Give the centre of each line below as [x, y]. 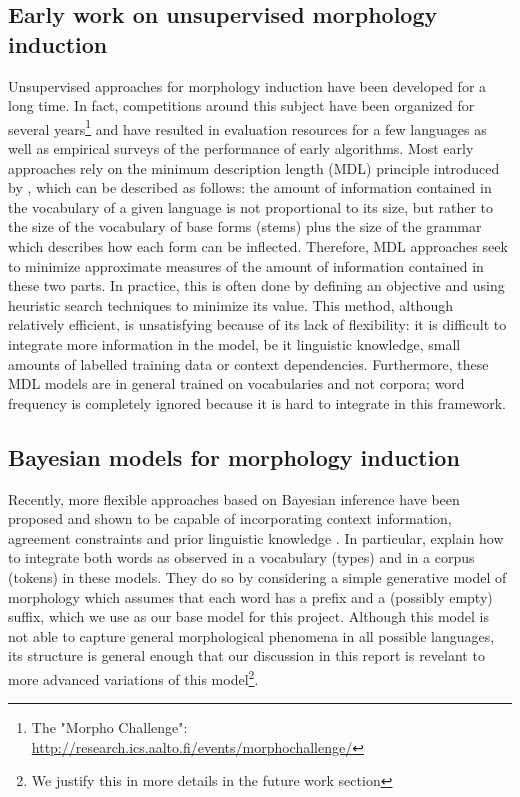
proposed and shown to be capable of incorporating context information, [230, 518]
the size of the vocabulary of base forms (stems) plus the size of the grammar [245, 226]
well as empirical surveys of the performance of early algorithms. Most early [241, 148]
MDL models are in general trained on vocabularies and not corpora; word [236, 383]
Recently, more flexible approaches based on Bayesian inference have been [234, 498]
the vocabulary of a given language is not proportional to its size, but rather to [251, 206]
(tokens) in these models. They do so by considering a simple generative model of [257, 576]
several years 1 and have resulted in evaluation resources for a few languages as [247, 127]
